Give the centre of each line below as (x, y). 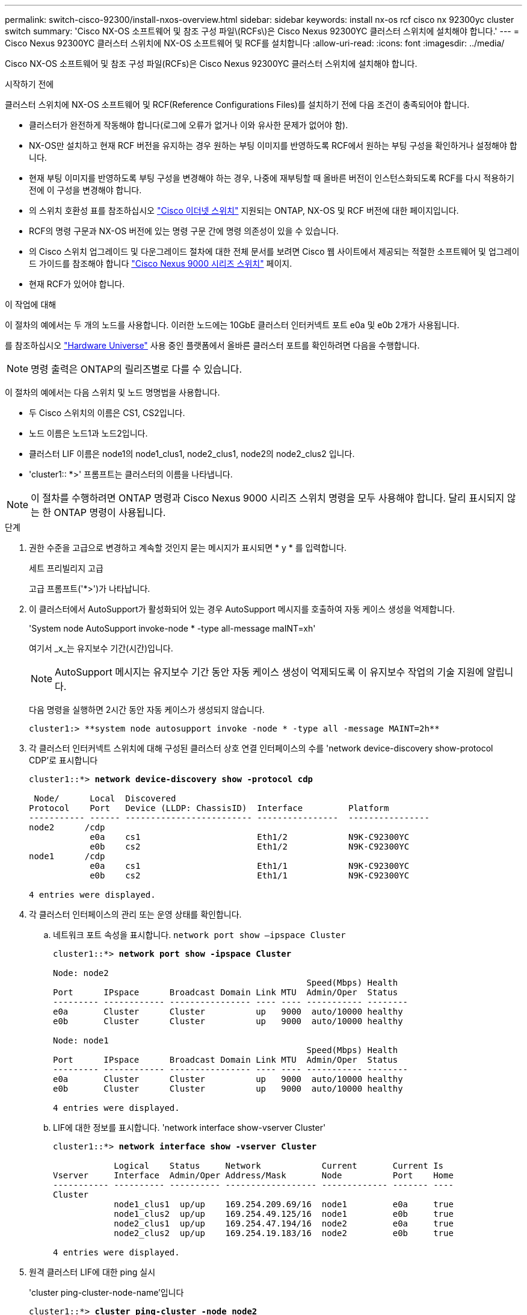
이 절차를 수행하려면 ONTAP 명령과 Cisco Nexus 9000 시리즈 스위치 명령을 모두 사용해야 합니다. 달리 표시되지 (268, 498)
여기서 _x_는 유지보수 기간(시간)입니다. (101, 648)
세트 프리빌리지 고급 (66, 568)
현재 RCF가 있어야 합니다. (77, 284)
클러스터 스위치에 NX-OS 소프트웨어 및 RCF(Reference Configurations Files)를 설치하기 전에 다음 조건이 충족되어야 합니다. (237, 104)
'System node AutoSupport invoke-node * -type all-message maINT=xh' (172, 628)
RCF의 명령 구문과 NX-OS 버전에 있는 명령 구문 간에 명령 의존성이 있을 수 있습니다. (184, 231)
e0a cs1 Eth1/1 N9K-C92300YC (250, 866)
